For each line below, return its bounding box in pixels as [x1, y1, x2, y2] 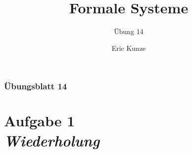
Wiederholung [4, 130, 100, 151]
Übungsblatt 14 [4, 80, 67, 92]
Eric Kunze [111, 42, 146, 53]
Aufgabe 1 [4, 111, 75, 131]
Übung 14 [114, 26, 144, 37]
